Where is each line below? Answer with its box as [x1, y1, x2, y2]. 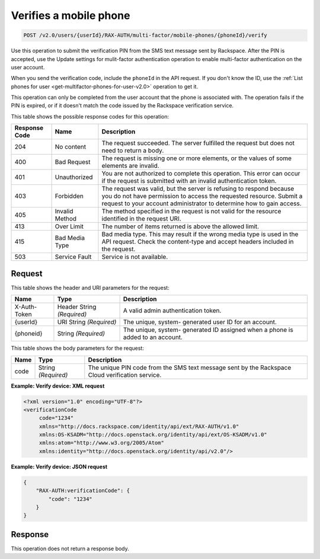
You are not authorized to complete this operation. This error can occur [101, 170, 300, 178]
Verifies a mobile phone [11, 9, 130, 22]
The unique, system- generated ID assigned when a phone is [123, 326, 293, 334]
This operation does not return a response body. [11, 545, 130, 552]
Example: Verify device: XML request [11, 382, 105, 389]
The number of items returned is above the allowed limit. [101, 222, 260, 231]
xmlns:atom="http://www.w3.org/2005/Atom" [39, 439, 164, 446]
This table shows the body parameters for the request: [11, 344, 145, 352]
